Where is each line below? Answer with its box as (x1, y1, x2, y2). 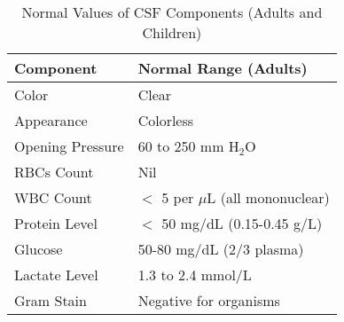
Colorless (137, 110, 194, 130)
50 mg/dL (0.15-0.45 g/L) (161, 213, 323, 233)
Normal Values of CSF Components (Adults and (21, 2, 323, 22)
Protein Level (14, 213, 98, 233)
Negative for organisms (137, 290, 280, 310)
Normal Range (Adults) (137, 58, 308, 78)
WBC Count (14, 187, 92, 208)
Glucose (14, 239, 63, 259)
